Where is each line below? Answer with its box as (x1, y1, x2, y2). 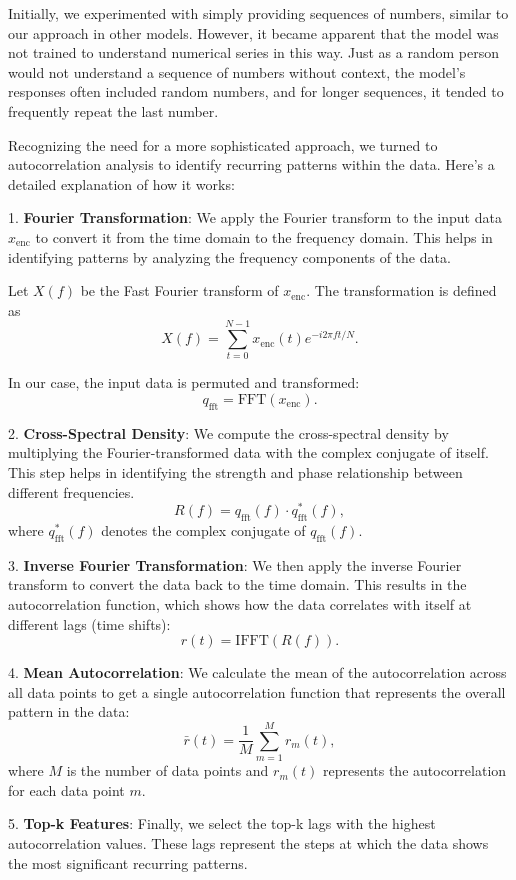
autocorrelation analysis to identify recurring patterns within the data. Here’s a (8, 154, 495, 175)
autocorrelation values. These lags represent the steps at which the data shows (8, 832, 489, 853)
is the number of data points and (66, 760, 269, 781)
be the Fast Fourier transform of (80, 280, 279, 301)
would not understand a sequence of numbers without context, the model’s (8, 61, 466, 82)
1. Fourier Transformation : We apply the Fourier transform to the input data (8, 207, 502, 228)
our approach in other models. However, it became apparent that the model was (8, 22, 499, 43)
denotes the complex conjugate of (101, 520, 306, 541)
